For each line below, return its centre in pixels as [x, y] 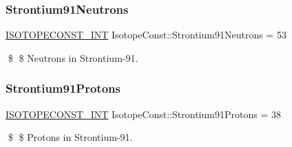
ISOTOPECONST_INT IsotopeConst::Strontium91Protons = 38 [143, 114]
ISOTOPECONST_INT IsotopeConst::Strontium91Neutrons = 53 [146, 35]
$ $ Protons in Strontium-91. [70, 137]
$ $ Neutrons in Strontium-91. [73, 57]
